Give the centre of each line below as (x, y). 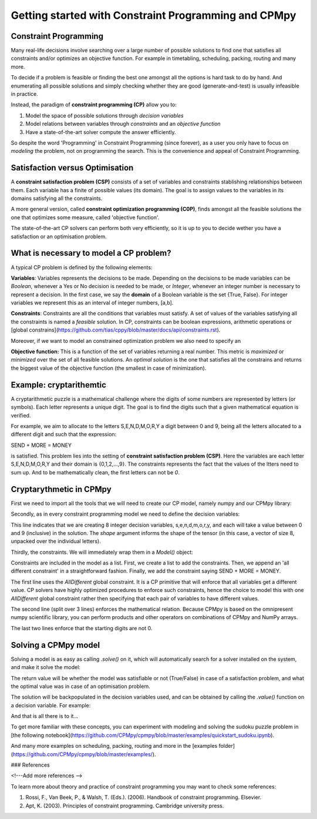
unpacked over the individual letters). (56, 541)
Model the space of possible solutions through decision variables (105, 115)
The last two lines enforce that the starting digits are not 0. (82, 628)
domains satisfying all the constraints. (57, 198)
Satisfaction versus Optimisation (72, 168)
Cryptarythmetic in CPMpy (61, 489)
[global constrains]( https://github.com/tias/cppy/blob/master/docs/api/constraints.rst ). (116, 330)
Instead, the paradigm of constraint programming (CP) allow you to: (94, 105)
